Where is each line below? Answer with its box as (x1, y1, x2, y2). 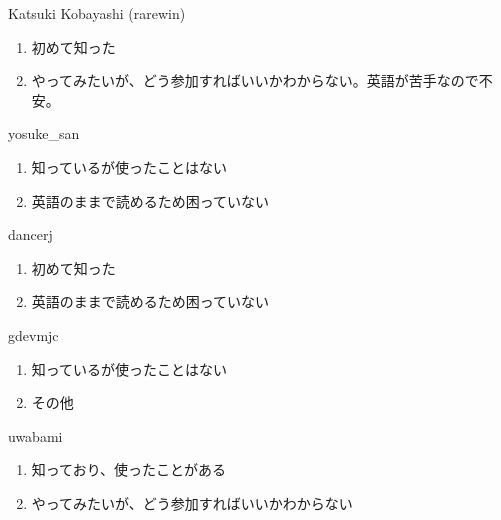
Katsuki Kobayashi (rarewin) (8, 3, 186, 23)
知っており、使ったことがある (31, 459, 227, 480)
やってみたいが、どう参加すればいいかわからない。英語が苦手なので (31, 70, 479, 91)
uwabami (8, 425, 63, 446)
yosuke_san (8, 123, 80, 144)
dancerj (8, 224, 53, 245)
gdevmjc (8, 324, 59, 345)
